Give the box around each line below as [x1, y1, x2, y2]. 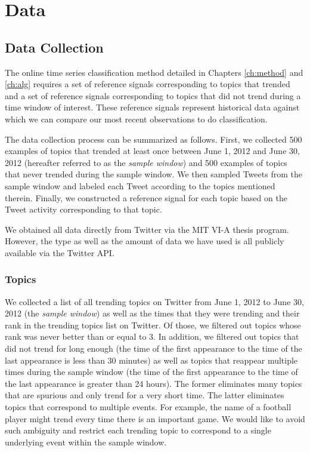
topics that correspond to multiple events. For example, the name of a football [5, 401, 292, 413]
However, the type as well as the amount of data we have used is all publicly [5, 235, 284, 247]
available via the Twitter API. [5, 246, 114, 259]
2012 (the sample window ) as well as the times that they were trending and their [5, 307, 300, 319]
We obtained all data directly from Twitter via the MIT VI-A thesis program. [5, 223, 289, 235]
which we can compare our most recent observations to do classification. [5, 112, 268, 125]
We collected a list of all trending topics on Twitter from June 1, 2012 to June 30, [5, 295, 304, 308]
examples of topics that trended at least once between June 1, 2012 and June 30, [5, 144, 300, 157]
